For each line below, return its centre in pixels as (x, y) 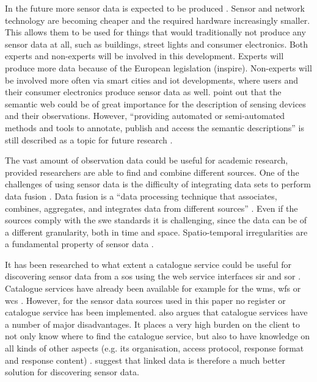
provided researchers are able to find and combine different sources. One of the (152, 172)
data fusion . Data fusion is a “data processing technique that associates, (141, 196)
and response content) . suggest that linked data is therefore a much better (145, 360)
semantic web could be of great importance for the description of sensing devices (155, 103)
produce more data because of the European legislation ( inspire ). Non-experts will (158, 67)
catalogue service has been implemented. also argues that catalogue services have (156, 312)
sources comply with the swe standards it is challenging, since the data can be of (156, 220)
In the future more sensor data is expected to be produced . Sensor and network (155, 8)
